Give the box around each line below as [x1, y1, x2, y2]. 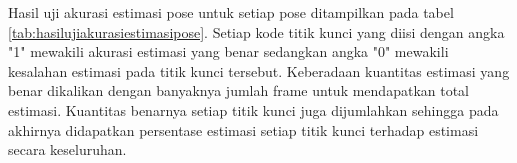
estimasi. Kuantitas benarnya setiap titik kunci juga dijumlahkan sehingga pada [8, 99, 499, 120]
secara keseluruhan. [8, 139, 127, 160]
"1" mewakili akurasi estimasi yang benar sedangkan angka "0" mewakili [8, 41, 449, 62]
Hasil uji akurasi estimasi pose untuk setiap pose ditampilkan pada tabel [8, 2, 454, 22]
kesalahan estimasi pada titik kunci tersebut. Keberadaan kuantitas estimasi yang [8, 60, 510, 81]
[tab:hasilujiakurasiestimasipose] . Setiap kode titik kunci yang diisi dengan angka [8, 21, 505, 42]
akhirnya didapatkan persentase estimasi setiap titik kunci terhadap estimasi [8, 119, 479, 140]
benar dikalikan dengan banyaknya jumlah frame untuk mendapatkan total [8, 80, 470, 101]
